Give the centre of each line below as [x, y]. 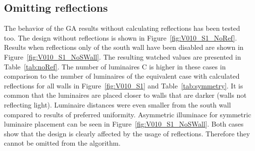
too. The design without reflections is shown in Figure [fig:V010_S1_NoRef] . [121, 37]
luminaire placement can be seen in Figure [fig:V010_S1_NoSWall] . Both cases [124, 124]
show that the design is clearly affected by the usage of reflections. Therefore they [127, 133]
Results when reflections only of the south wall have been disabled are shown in [124, 47]
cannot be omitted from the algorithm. [62, 143]
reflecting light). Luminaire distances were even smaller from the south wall [117, 104]
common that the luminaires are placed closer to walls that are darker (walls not [125, 95]
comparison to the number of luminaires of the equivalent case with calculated [122, 76]
